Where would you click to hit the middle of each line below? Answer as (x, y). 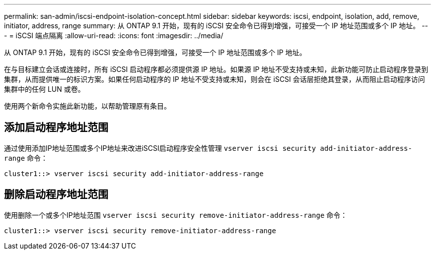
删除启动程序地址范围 (56, 194)
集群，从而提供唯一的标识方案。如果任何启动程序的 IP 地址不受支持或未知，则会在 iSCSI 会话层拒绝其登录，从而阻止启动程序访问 (215, 79)
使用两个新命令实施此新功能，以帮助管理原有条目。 (87, 106)
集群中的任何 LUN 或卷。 (44, 89)
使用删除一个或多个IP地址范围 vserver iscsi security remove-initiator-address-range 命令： (176, 215)
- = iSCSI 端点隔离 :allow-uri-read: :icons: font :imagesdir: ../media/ (114, 35)
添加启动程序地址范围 (56, 127)
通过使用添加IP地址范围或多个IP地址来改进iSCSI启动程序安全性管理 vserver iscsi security (160, 148)
